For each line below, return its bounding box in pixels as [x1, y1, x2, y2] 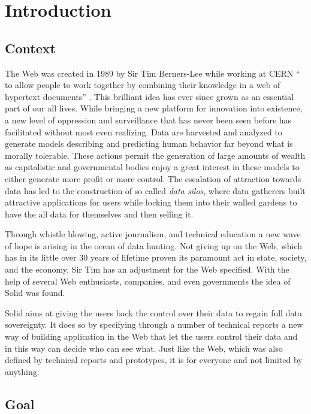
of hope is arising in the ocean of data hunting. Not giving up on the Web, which [5, 239, 303, 252]
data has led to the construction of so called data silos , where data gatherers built [5, 184, 306, 197]
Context [5, 38, 56, 57]
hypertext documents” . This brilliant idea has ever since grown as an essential [5, 90, 294, 102]
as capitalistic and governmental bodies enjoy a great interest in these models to [5, 161, 300, 173]
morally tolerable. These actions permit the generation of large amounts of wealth [5, 149, 306, 161]
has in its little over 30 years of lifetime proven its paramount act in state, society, [5, 251, 307, 264]
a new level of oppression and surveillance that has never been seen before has [5, 113, 292, 126]
